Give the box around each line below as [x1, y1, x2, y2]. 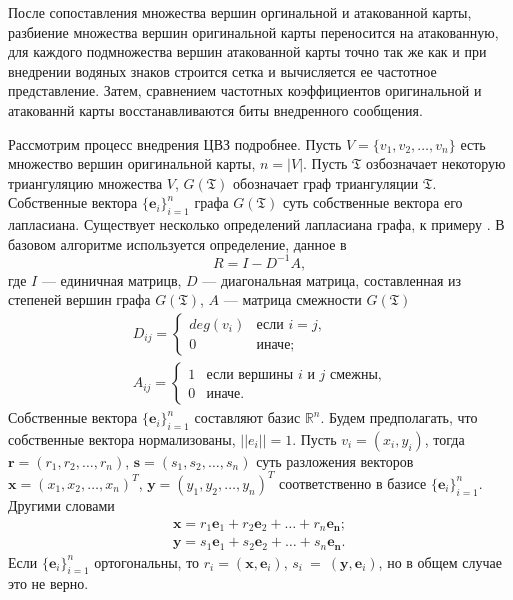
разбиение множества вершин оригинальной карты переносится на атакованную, [8, 21, 499, 42]
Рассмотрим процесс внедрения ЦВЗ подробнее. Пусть [8, 133, 342, 154]
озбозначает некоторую [366, 153, 506, 174]
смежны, [330, 368, 382, 383]
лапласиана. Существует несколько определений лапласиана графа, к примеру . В [8, 214, 505, 235]
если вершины [206, 368, 294, 383]
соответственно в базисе [279, 472, 427, 493]
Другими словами [8, 494, 115, 515]
